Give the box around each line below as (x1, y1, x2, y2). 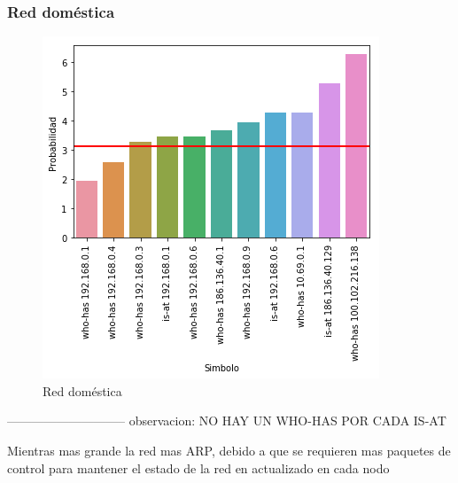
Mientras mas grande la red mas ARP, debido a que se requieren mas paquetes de (7, 441, 451, 459)
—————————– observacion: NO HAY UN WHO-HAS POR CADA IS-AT (7, 411, 446, 430)
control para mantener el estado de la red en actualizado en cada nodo (7, 458, 390, 477)
